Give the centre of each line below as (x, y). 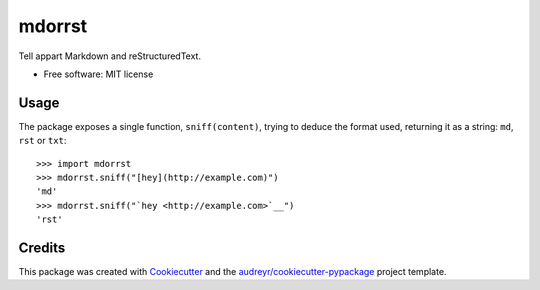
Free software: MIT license (98, 74)
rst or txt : (42, 141)
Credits (42, 248)
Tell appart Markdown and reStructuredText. (110, 56)
